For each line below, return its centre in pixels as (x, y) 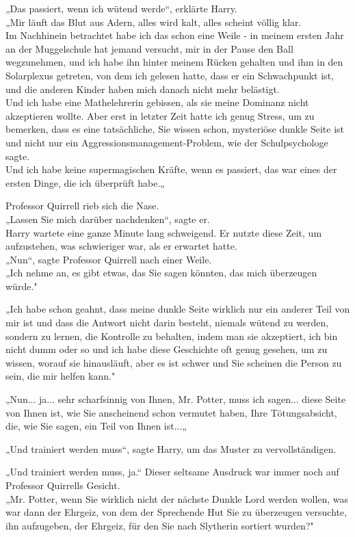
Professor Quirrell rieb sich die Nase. (82, 206)
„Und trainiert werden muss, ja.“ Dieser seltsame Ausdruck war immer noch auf (172, 472)
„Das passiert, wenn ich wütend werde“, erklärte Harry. (121, 8)
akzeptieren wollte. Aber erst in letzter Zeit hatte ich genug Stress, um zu (160, 115)
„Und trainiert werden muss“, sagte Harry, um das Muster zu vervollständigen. (171, 448)
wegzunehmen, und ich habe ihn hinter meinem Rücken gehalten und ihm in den (174, 62)
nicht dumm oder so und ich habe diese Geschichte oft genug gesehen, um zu (167, 349)
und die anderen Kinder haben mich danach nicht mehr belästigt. (143, 89)
